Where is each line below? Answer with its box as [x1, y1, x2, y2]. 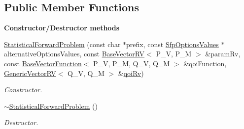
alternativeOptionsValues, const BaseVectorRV [4, 49, 145, 59]
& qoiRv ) [118, 68, 144, 78]
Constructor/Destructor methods [4, 23, 120, 33]
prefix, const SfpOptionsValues [126, 39, 219, 49]
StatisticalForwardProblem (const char [4, 39, 121, 49]
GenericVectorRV [4, 68, 56, 78]
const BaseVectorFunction [4, 58, 82, 68]
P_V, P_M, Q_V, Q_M [93, 58, 170, 68]
